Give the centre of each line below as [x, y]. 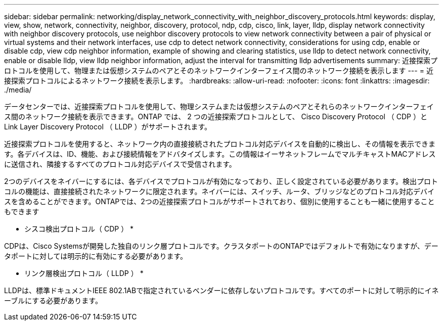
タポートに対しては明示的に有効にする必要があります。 [96, 256]
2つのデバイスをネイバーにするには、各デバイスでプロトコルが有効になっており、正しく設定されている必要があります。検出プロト [221, 181]
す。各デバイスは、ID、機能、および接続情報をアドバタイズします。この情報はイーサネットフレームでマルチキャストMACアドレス [220, 154]
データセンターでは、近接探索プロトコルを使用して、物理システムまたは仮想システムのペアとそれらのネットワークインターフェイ [219, 106]
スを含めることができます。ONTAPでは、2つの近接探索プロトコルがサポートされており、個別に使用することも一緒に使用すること [219, 201]
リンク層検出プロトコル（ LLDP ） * [84, 273]
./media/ [18, 90]
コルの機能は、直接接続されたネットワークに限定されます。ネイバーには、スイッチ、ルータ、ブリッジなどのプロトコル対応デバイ [219, 191]
